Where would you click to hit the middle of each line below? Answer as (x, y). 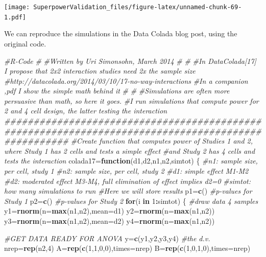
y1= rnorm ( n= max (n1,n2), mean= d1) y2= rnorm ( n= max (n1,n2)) (110, 211)
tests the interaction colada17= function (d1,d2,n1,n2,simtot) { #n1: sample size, (131, 161)
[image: (17, 7)
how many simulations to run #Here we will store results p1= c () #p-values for (128, 191)
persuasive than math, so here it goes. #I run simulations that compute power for (131, 100)
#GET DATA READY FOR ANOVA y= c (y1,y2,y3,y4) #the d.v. (107, 238)
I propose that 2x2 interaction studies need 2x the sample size (100, 71)
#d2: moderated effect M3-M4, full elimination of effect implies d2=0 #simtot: (128, 181)
